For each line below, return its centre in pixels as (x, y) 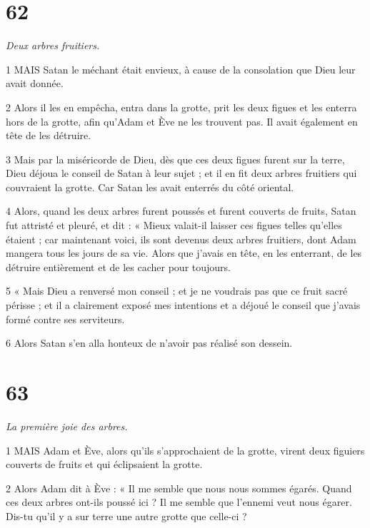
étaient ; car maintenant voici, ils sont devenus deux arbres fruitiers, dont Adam (181, 239)
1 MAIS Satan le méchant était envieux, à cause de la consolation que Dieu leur (181, 69)
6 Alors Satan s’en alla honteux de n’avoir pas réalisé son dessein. (149, 343)
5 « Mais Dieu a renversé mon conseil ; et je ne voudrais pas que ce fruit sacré (177, 291)
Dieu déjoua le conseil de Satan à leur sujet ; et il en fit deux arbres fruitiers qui (181, 173)
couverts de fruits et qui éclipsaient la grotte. (104, 464)
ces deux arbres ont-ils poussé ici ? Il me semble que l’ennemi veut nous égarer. (179, 502)
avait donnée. (35, 83)
